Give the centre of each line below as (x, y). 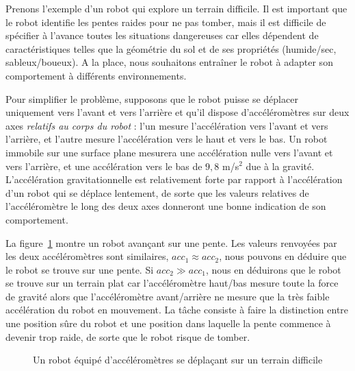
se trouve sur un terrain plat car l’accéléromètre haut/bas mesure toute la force (172, 283)
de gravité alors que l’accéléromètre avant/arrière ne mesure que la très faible (168, 296)
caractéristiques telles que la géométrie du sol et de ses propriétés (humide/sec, (171, 48)
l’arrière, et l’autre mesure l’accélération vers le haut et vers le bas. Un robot (167, 139)
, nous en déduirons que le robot (273, 269)
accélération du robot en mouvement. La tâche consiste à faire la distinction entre (177, 310)
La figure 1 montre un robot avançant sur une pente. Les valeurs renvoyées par (171, 242)
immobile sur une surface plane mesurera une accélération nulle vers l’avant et (169, 152)
